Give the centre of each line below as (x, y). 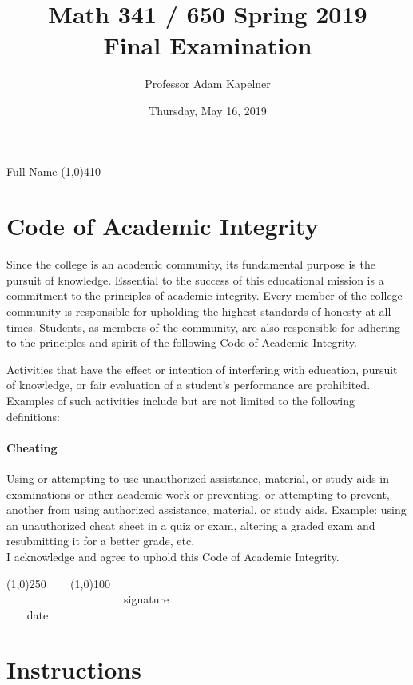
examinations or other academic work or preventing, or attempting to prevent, (198, 494)
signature (146, 599)
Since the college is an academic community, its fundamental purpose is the (191, 264)
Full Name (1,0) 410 (54, 171)
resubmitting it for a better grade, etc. (101, 541)
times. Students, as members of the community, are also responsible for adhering (204, 327)
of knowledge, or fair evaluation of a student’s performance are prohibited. (189, 385)
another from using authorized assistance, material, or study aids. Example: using (206, 510)
